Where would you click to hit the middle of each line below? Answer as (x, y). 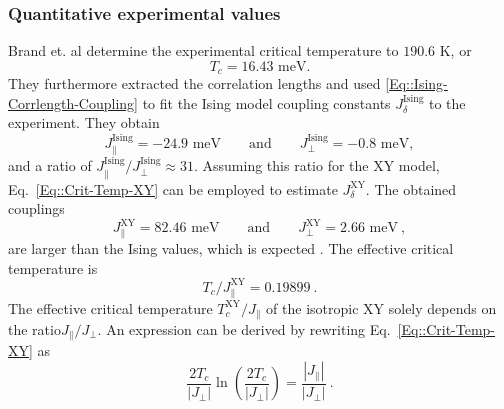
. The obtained (411, 188)
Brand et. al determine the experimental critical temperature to (203, 50)
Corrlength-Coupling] (73, 102)
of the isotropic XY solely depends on (381, 307)
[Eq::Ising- (416, 83)
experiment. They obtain (84, 122)
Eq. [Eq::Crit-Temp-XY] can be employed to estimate (173, 188)
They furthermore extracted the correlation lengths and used (194, 83)
